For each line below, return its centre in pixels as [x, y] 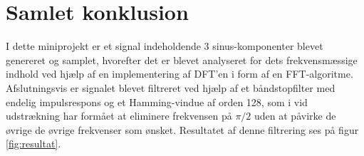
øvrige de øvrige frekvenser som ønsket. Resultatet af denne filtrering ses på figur [182, 129]
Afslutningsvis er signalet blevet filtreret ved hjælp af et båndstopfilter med [171, 87]
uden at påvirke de [295, 116]
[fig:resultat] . [33, 144]
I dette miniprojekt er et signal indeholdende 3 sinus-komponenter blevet [165, 46]
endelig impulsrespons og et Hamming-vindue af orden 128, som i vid [157, 102]
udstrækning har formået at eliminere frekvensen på [119, 116]
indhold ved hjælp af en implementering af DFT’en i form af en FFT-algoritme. [180, 74]
